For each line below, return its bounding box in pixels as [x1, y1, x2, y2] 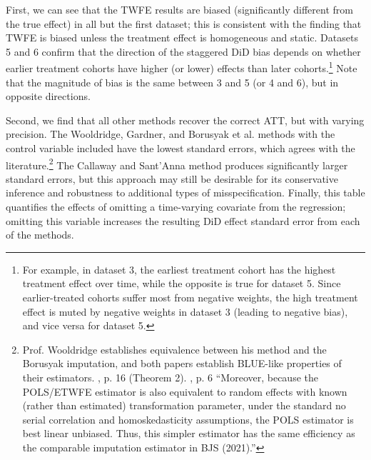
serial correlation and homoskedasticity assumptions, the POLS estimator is [22, 411, 354, 426]
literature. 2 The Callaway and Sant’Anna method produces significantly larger [6, 155, 348, 172]
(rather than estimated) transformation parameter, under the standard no [22, 398, 346, 413]
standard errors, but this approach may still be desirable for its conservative [6, 171, 338, 186]
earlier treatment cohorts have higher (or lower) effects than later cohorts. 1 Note [6, 59, 357, 76]
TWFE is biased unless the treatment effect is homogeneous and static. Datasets [6, 30, 358, 45]
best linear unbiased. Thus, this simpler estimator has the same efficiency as [22, 426, 355, 441]
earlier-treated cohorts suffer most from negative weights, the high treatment [22, 290, 358, 304]
